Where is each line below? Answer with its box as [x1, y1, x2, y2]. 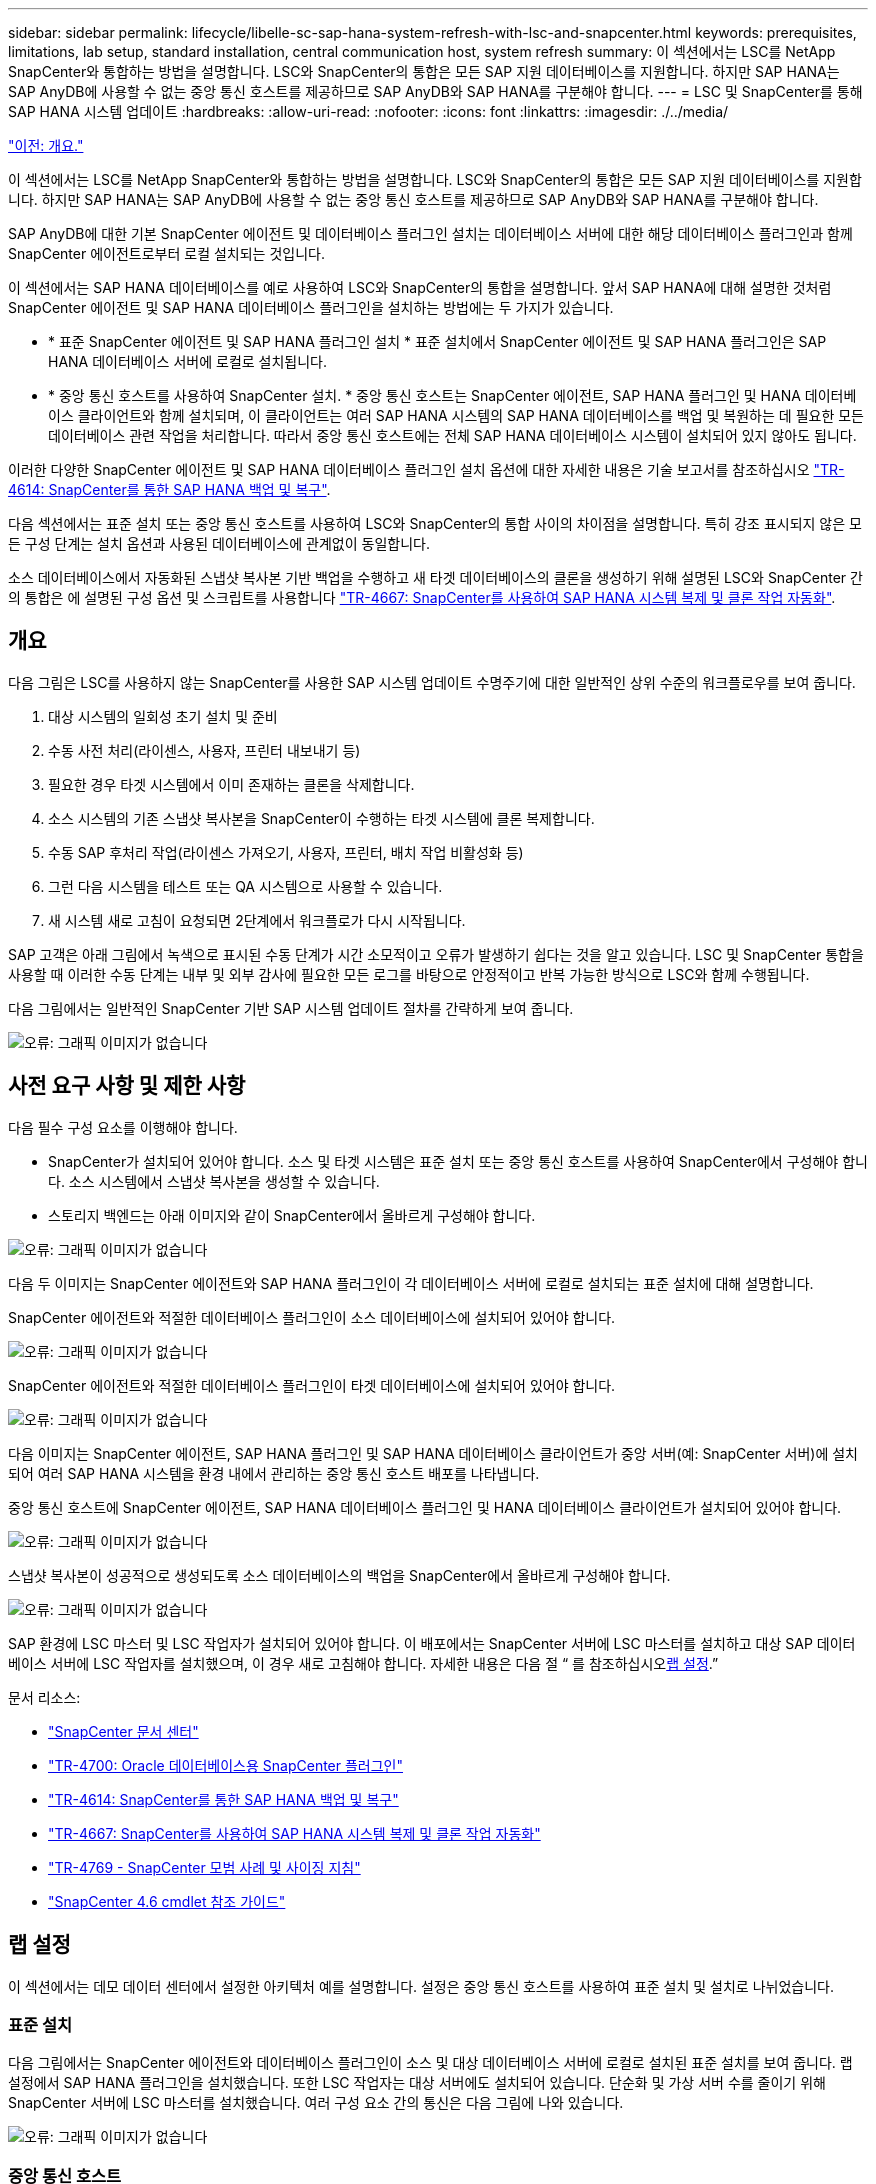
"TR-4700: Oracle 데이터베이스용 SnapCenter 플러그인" [48, 1756, 404, 1774]
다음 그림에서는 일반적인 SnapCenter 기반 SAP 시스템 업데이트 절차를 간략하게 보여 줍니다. [8, 999, 574, 1017]
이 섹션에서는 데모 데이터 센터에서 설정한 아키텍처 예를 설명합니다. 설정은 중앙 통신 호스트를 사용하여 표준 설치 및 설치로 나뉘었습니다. [8, 1977, 834, 1995]
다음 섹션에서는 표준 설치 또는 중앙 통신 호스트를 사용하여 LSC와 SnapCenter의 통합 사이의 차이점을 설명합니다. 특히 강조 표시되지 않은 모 [8, 515, 862, 532]
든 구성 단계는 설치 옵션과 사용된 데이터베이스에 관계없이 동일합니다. [8, 535, 430, 552]
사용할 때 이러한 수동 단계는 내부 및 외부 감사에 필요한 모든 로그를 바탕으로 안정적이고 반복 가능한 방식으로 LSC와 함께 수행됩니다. [8, 965, 810, 983]
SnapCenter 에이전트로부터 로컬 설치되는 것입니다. [8, 245, 325, 262]
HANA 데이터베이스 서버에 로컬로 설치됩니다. [48, 353, 328, 370]
